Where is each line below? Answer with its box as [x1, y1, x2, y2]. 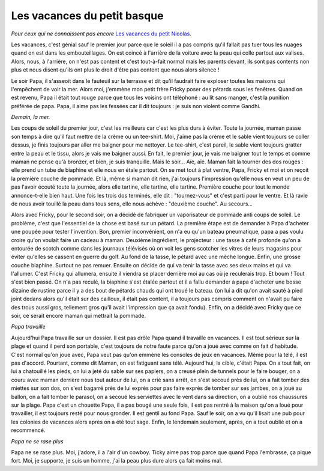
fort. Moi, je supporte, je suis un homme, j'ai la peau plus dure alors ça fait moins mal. [11, 457, 223, 464]
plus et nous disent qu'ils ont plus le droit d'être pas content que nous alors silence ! [11, 66, 220, 73]
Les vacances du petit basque [11, 9, 164, 22]
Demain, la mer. [11, 114, 50, 121]
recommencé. [11, 427, 46, 434]
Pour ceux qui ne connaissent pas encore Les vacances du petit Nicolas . [11, 30, 191, 37]
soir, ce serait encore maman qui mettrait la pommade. [11, 312, 146, 320]
